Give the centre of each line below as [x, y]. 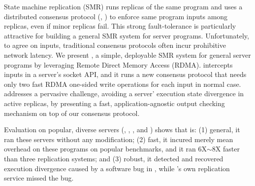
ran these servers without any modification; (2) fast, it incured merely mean [119, 139]
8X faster [226, 149]
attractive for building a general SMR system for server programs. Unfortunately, [127, 35]
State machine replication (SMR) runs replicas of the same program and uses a [123, 6]
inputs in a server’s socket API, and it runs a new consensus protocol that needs [125, 74]
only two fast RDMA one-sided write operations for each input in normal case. [123, 84]
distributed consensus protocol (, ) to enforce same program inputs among [116, 16]
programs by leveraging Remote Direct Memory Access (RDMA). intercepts [118, 64]
